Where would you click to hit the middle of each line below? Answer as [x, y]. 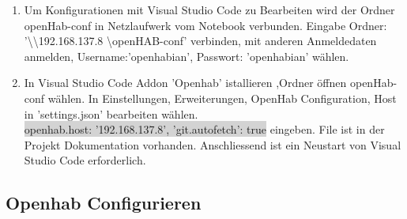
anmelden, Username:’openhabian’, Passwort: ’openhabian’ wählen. [187, 56]
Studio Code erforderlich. [85, 160]
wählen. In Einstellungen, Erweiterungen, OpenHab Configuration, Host [222, 98]
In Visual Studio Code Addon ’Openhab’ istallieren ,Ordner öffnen [185, 83]
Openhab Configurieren [104, 203]
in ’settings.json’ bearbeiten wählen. [111, 113]
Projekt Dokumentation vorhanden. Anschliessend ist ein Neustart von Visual [213, 144]
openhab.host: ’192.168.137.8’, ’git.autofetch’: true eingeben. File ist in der [204, 129]
